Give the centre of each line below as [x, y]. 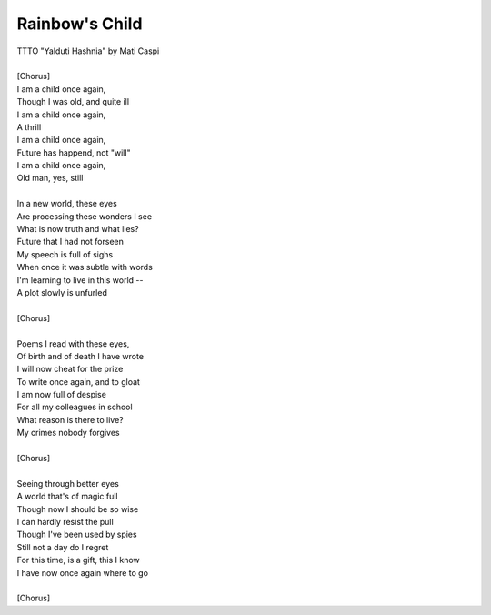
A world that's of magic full [67, 497]
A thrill [29, 126]
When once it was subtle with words [85, 267]
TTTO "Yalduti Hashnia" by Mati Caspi [88, 51]
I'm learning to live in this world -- [80, 280]
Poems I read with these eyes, [73, 343]
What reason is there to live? [70, 419]
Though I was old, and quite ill [73, 102]
